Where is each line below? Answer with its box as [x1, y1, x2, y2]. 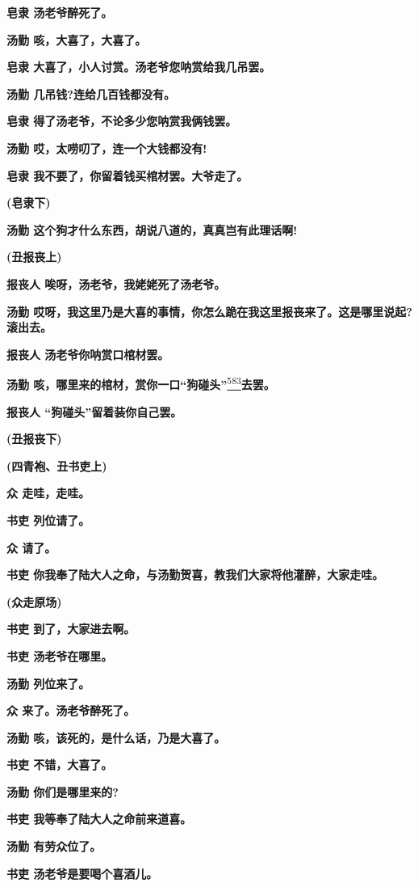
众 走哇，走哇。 [6, 484, 90, 501]
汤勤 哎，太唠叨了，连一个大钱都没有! [6, 139, 207, 156]
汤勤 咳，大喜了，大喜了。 [6, 31, 147, 48]
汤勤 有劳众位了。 [6, 838, 102, 855]
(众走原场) [6, 593, 62, 610]
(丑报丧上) [6, 248, 62, 265]
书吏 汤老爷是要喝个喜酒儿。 [6, 864, 158, 881]
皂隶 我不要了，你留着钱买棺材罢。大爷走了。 [6, 167, 249, 184]
